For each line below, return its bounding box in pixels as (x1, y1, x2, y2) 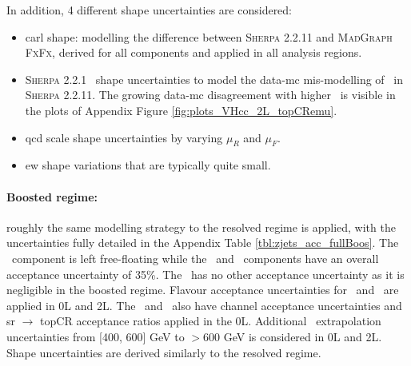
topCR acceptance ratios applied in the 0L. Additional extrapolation (40, 312, 381, 329)
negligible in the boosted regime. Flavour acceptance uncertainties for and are (6, 281, 399, 298)
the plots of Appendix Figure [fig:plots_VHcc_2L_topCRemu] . (25, 101, 337, 118)
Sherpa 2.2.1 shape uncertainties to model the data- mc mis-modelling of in (25, 70, 403, 87)
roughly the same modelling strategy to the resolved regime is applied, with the (6, 218, 396, 235)
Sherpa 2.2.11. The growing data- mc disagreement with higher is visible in (25, 86, 396, 103)
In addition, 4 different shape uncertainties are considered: (6, 2, 293, 18)
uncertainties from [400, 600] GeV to (6, 328, 185, 344)
